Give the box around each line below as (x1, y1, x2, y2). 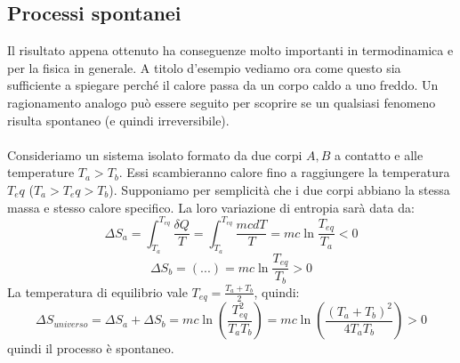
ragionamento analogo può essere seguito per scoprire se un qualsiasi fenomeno (7, 93, 436, 111)
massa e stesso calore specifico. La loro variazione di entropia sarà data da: (7, 198, 415, 216)
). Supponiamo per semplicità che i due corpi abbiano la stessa (109, 180, 450, 198)
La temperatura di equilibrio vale (7, 282, 188, 301)
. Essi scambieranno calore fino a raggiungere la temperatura (118, 163, 450, 181)
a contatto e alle (335, 145, 424, 164)
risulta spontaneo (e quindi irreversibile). (7, 110, 230, 129)
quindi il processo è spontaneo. (7, 339, 174, 358)
